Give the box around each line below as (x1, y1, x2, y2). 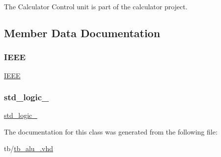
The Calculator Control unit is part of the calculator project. (4, 1, 188, 11)
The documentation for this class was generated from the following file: (4, 127, 218, 136)
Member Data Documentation (4, 25, 161, 40)
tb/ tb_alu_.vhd (4, 143, 53, 153)
